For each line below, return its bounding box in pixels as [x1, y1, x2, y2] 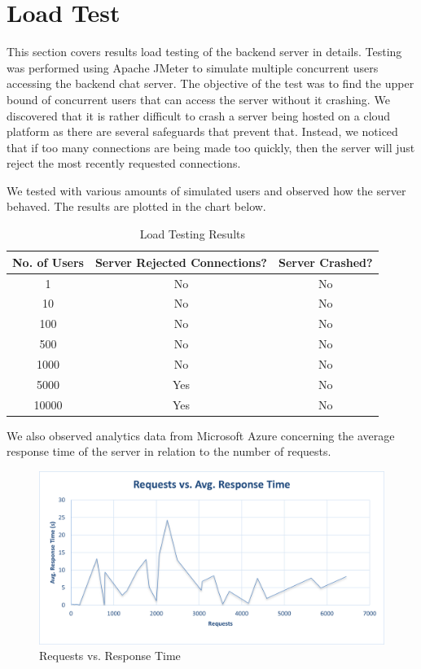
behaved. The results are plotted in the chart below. [7, 198, 266, 215]
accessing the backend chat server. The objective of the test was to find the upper [7, 75, 414, 92]
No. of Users [12, 253, 84, 270]
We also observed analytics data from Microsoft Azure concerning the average [7, 426, 395, 444]
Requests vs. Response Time [39, 647, 181, 664]
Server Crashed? [278, 253, 373, 270]
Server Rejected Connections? [94, 253, 267, 270]
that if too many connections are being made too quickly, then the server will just [7, 138, 415, 155]
